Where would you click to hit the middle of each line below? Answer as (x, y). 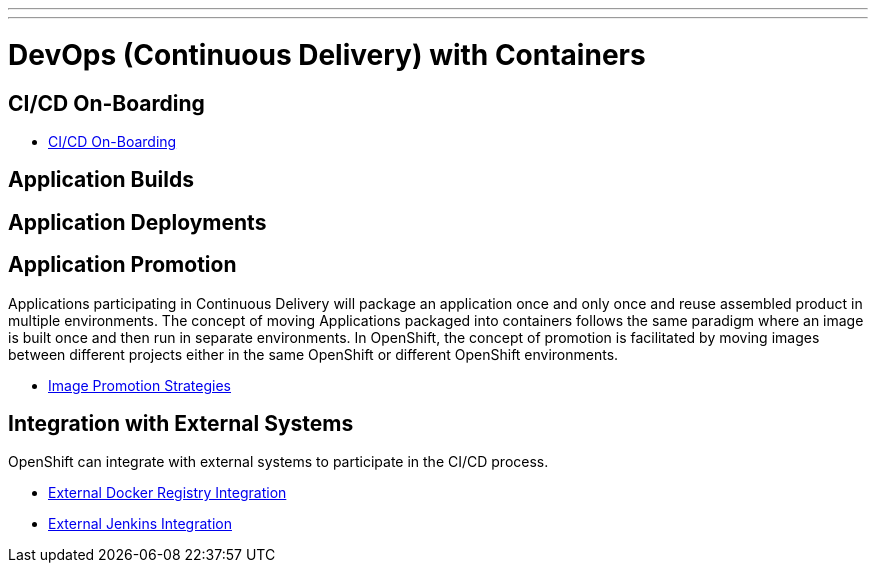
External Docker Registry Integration (167, 493)
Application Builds (101, 180)
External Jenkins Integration (140, 524)
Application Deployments (137, 222)
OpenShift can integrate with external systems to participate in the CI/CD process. (278, 462)
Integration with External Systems (181, 424)
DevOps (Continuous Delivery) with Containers (327, 54)
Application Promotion (122, 265)
